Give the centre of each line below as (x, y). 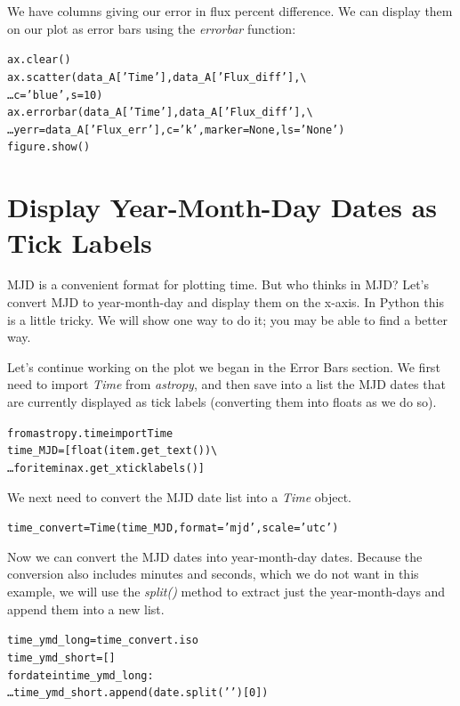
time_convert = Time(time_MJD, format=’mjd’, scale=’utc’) (173, 528)
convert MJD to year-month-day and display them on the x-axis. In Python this (226, 302)
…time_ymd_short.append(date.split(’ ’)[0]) (138, 693)
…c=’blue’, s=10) (55, 95)
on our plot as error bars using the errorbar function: (152, 28)
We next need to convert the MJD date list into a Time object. (179, 496)
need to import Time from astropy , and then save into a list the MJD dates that (226, 384)
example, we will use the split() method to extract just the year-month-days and (226, 591)
